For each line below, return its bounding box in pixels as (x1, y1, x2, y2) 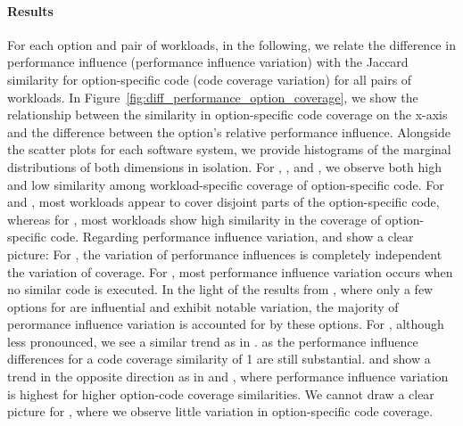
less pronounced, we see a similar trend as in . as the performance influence (7, 332, 418, 350)
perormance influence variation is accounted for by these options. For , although (7, 315, 444, 333)
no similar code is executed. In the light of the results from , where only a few (7, 280, 434, 299)
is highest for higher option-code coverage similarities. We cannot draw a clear (7, 384, 434, 403)
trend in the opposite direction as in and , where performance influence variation (7, 367, 449, 386)
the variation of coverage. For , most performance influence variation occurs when (7, 262, 453, 281)
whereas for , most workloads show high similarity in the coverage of (7, 209, 381, 228)
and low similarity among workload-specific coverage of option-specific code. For (7, 175, 444, 193)
